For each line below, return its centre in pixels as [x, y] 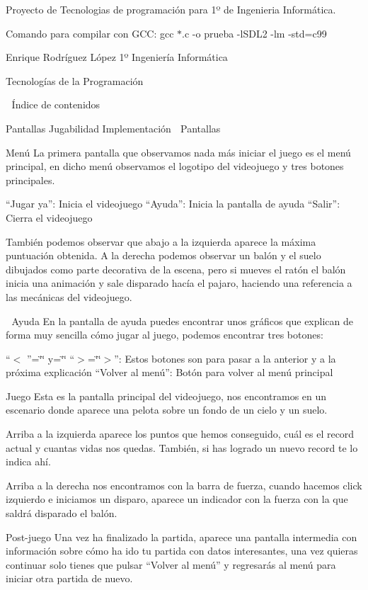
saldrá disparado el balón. [62, 513]
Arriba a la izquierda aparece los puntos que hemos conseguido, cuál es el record [180, 434]
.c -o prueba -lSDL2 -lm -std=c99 [254, 33]
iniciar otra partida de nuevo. [69, 578]
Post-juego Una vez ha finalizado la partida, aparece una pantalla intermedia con [182, 537]
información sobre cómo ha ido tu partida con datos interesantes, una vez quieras [182, 551]
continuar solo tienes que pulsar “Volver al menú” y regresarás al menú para [171, 564]
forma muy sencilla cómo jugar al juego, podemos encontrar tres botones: [165, 335]
